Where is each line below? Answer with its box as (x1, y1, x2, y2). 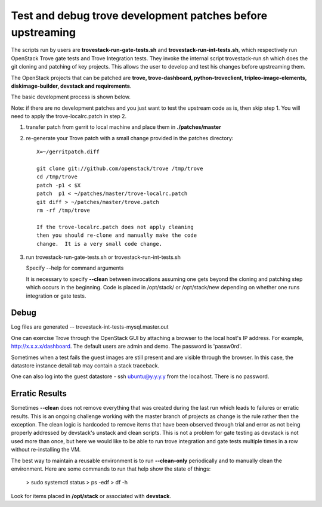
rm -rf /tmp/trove (36, 206, 91, 214)
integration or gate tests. (26, 292, 86, 299)
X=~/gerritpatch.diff (36, 149, 100, 155)
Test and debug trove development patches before (11, 9, 268, 22)
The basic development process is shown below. (11, 93, 131, 101)
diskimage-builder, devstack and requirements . (11, 82, 132, 89)
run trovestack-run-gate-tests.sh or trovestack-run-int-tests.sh (26, 253, 181, 261)
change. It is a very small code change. (36, 240, 163, 247)
